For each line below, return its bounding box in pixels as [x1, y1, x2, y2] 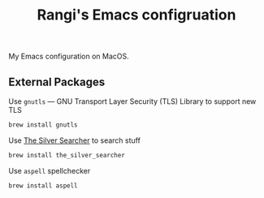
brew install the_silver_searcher [8, 151, 126, 159]
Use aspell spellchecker [8, 166, 91, 175]
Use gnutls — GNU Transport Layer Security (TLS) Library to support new [8, 97, 257, 106]
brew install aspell [8, 181, 79, 190]
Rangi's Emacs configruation [37, 6, 236, 24]
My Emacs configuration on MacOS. [8, 51, 130, 62]
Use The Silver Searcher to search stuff [8, 136, 141, 145]
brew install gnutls [8, 121, 79, 129]
